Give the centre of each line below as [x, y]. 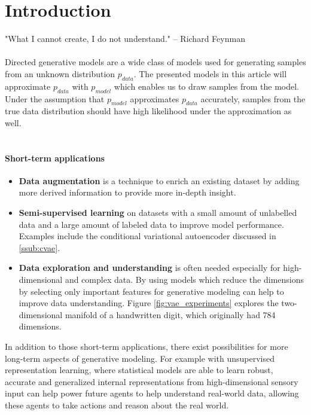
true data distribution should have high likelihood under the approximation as [148, 111]
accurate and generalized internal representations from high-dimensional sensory [152, 381]
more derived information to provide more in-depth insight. [127, 192]
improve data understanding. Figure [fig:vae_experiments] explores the [149, 303]
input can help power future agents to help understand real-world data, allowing [152, 393]
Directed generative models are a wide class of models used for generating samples [155, 62]
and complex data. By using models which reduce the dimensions [185, 280]
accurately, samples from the [253, 98]
